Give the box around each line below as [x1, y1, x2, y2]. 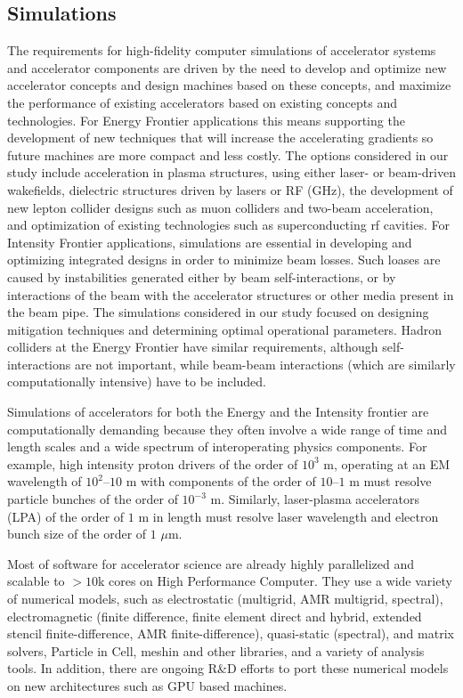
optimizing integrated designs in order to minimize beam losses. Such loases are [7, 250, 441, 269]
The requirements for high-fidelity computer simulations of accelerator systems [7, 41, 436, 60]
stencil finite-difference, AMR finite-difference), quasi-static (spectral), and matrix [7, 624, 454, 643]
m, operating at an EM [323, 454, 451, 473]
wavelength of [7, 472, 82, 491]
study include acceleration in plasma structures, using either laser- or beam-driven [7, 163, 456, 182]
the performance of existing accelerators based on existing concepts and [7, 93, 398, 111]
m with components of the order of [126, 472, 316, 491]
